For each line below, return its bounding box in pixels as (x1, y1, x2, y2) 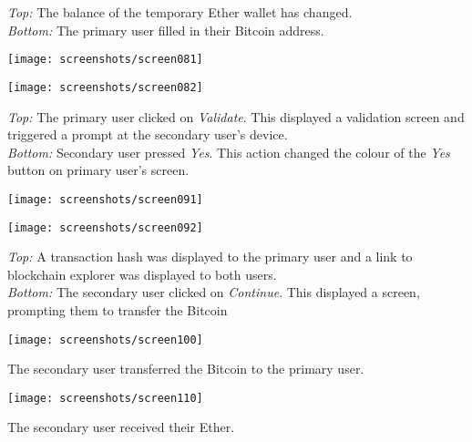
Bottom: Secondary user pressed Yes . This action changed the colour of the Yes (7, 142, 450, 161)
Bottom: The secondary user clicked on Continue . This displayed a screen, (7, 283, 420, 302)
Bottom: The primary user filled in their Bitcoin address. (7, 20, 324, 39)
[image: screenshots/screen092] (7, 221, 203, 234)
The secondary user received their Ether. (7, 417, 235, 437)
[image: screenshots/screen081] (7, 53, 203, 67)
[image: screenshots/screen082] (7, 80, 203, 94)
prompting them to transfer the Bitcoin (7, 300, 228, 319)
